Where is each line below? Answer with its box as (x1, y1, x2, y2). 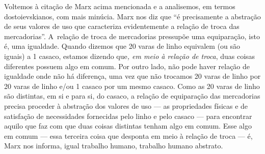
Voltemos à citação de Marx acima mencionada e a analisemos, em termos (4, 1, 235, 11)
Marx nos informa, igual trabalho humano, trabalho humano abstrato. (4, 140, 223, 151)
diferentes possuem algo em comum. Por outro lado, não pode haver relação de (4, 60, 250, 71)
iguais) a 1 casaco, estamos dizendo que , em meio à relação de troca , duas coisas (4, 50, 255, 61)
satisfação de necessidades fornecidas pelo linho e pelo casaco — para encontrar (4, 110, 252, 121)
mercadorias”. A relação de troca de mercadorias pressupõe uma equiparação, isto (4, 30, 260, 41)
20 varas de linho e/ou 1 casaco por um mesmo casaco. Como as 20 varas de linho (4, 80, 260, 91)
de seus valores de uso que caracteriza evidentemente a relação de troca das (4, 21, 240, 32)
